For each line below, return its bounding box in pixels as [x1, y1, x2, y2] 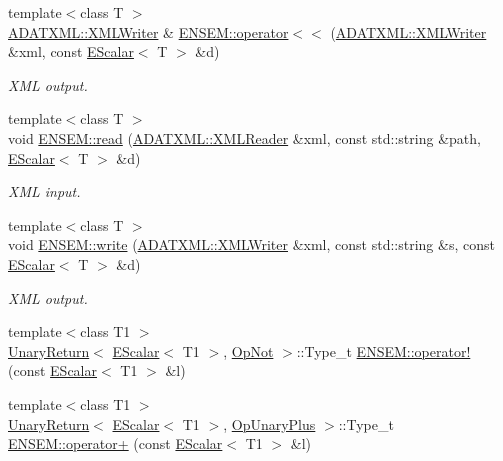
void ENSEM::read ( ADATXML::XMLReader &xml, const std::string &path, [8, 127, 481, 148]
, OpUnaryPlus [223, 413, 316, 434]
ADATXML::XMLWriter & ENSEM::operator [8, 21, 289, 42]
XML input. [8, 181, 81, 202]
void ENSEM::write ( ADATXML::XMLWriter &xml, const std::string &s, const [8, 234, 495, 255]
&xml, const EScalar [8, 41, 134, 62]
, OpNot [223, 340, 274, 361]
